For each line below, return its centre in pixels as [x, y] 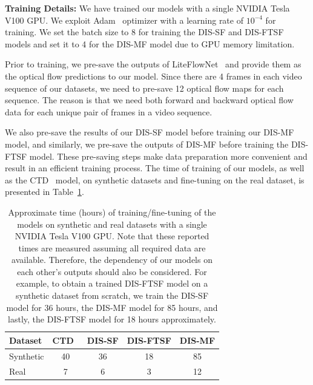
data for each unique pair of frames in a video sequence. [109, 111]
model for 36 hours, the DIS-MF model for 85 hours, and [112, 307]
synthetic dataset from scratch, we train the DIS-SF [112, 295]
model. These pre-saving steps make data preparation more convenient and [168, 156]
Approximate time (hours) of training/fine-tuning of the [112, 212]
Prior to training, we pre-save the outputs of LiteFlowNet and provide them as [153, 64]
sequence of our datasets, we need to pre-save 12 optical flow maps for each [144, 88]
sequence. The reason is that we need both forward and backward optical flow [149, 100]
